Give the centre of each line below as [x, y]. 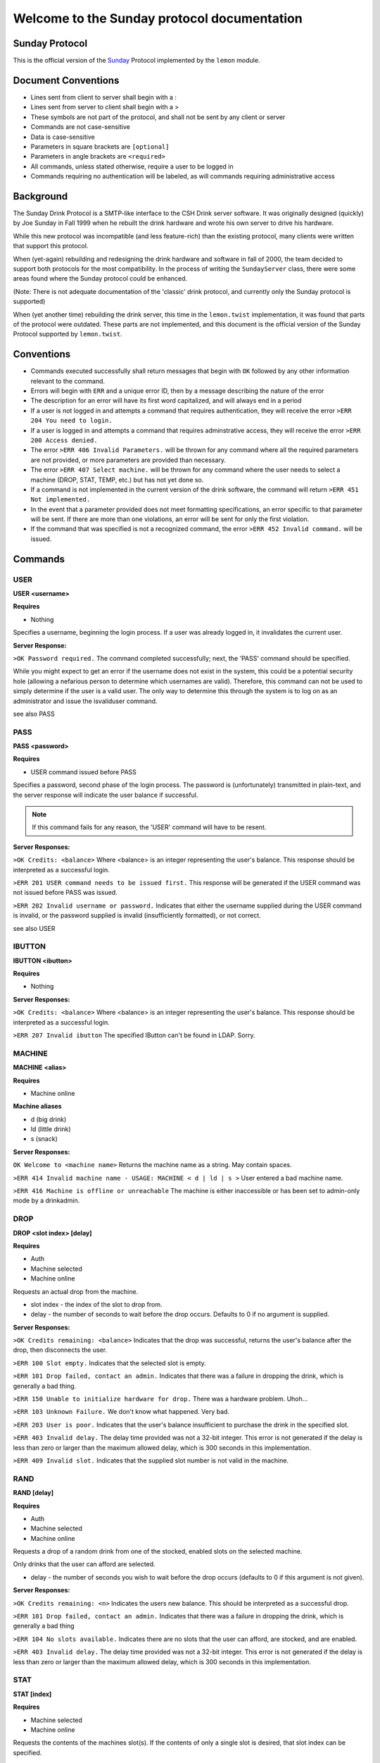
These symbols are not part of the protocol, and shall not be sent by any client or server [158, 117]
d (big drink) [49, 1119]
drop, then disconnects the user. [60, 1350]
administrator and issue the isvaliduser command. [85, 701]
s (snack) [44, 1139]
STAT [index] [32, 1694]
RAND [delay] [33, 1493]
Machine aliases [38, 1106]
